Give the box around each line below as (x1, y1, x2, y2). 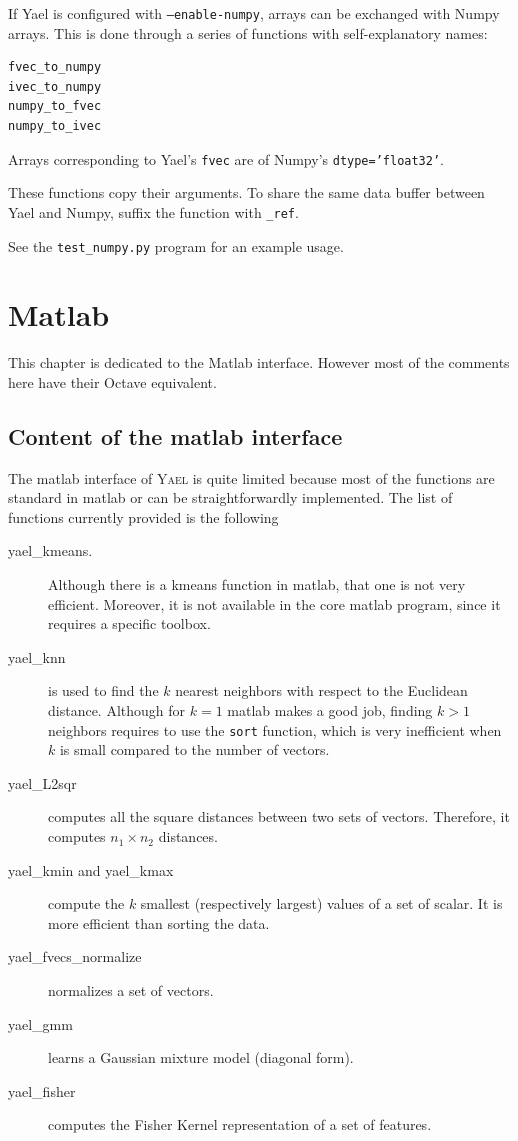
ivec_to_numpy (8, 79, 102, 94)
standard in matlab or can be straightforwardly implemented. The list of (8, 487, 453, 508)
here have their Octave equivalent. (8, 371, 217, 392)
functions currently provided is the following (8, 506, 279, 527)
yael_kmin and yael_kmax (8, 859, 174, 880)
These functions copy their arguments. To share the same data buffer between (8, 182, 485, 203)
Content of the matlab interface (8, 420, 343, 451)
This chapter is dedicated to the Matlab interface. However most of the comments (8, 352, 510, 373)
